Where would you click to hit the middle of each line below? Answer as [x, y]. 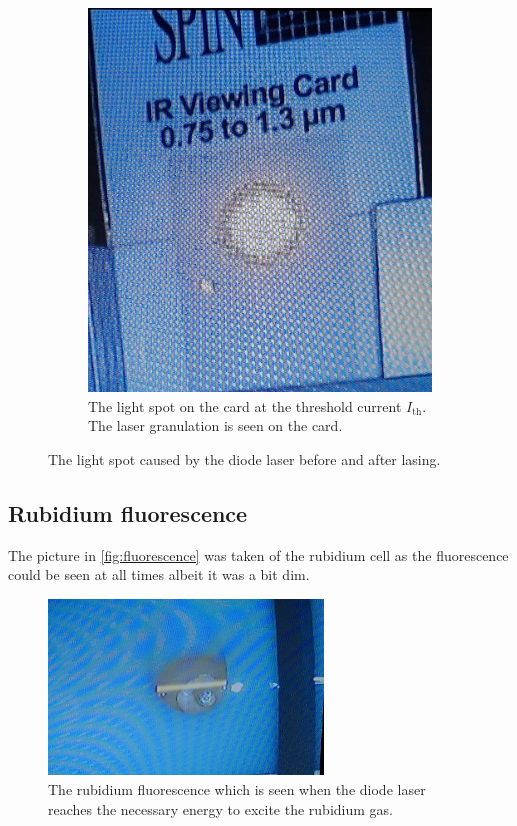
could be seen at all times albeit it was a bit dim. [159, 574]
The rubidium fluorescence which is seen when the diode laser [237, 788]
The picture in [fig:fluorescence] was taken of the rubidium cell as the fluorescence [258, 554]
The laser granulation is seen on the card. [215, 425]
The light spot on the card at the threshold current [245, 405]
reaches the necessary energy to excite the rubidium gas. [220, 808]
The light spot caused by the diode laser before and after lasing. [244, 458]
